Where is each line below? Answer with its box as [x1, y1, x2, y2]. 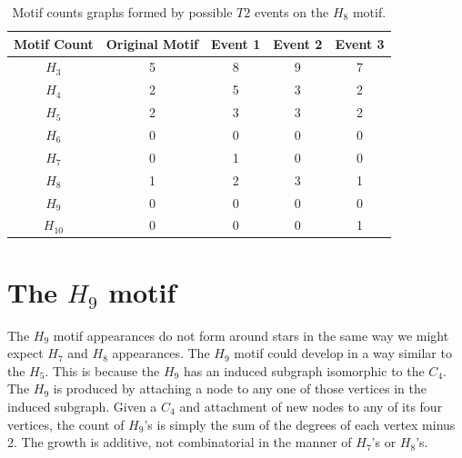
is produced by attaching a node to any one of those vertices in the [53, 379, 427, 398]
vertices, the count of [7, 414, 125, 433]
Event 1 [211, 34, 261, 53]
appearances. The [112, 343, 210, 363]
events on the [254, 3, 329, 21]
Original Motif [105, 34, 199, 53]
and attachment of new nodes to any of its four [179, 396, 443, 415]
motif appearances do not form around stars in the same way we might [53, 325, 449, 344]
